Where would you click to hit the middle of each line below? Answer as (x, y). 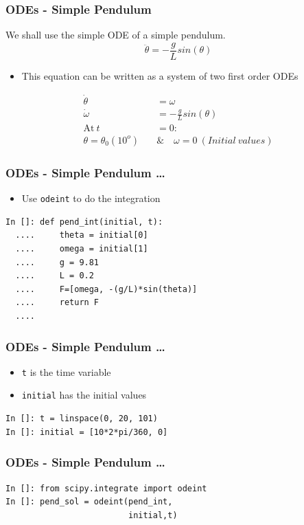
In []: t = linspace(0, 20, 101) (82, 419)
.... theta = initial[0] (82, 235)
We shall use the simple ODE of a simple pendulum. (116, 35)
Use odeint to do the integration (91, 198)
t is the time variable (66, 371)
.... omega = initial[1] (82, 249)
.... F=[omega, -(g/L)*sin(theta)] (106, 289)
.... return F (57, 303)
